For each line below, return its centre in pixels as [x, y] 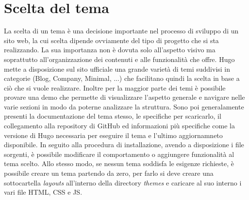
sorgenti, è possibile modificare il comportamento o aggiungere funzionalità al [119, 154]
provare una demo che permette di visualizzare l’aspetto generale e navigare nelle [124, 97]
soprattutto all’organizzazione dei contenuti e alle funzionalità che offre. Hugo [119, 59]
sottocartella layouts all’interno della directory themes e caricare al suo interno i [123, 182]
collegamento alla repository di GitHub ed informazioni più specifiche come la [119, 126]
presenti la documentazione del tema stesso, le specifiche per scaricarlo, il [113, 116]
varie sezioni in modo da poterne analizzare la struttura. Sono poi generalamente [124, 106]
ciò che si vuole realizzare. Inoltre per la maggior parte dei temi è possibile [115, 87]
